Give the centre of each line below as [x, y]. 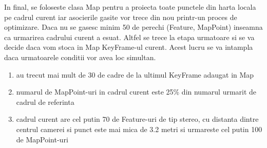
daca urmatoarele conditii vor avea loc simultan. [80, 57]
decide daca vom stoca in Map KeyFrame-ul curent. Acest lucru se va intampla [129, 47]
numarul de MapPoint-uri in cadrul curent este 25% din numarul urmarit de [136, 92]
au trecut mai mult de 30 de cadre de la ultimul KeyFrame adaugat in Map [135, 74]
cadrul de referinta [45, 101]
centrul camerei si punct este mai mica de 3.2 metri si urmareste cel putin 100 [139, 129]
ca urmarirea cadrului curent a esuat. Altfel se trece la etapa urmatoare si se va [129, 37]
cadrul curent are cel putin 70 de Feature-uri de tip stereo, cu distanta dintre [137, 119]
